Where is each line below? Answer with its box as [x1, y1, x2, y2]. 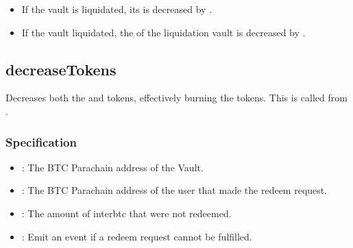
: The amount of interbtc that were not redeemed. [21, 206, 232, 220]
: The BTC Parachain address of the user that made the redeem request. [21, 183, 328, 197]
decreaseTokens [5, 58, 117, 79]
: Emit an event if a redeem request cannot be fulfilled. [21, 229, 252, 243]
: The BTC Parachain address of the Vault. [21, 160, 204, 174]
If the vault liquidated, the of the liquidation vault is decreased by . [21, 25, 306, 39]
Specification [5, 133, 77, 150]
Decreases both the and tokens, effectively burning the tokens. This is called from [5, 90, 348, 105]
